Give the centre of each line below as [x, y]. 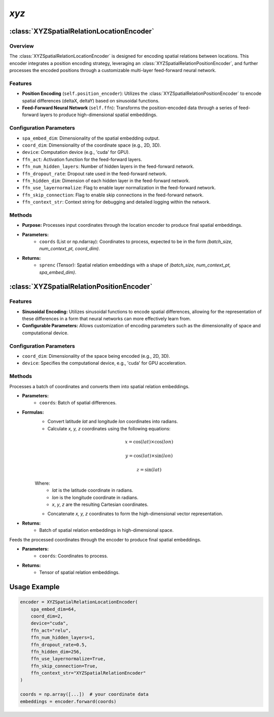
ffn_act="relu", [51, 630]
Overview [22, 46]
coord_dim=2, [47, 616]
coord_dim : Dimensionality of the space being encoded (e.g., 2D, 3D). [96, 356]
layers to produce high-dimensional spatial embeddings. [98, 115]
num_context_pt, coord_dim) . [70, 249]
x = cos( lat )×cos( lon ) [149, 442]
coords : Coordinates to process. [74, 556]
